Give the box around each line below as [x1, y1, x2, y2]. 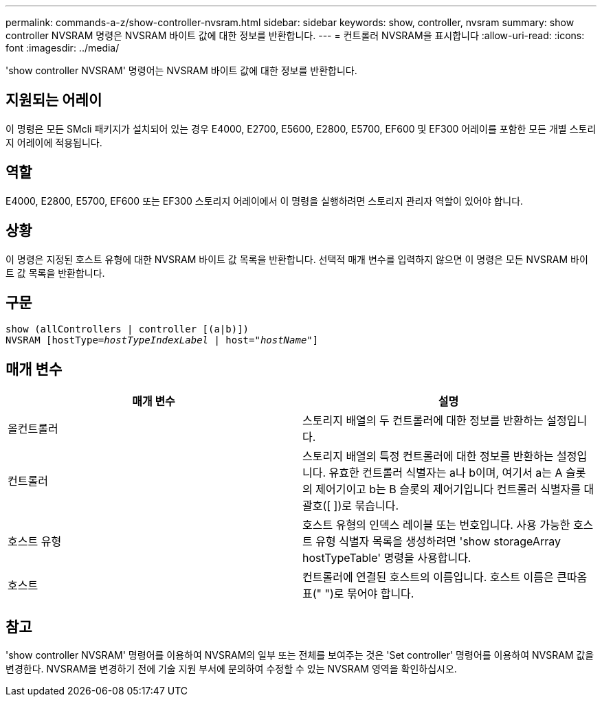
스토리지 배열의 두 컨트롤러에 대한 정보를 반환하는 [302, 414, 544, 428]
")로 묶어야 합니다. [324, 587, 414, 601]
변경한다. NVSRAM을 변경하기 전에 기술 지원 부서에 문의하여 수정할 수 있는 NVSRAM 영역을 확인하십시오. [5, 663, 457, 675]
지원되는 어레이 [5, 91, 102, 109]
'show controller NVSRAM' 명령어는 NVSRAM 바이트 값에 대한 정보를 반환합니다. [5, 65, 357, 76]
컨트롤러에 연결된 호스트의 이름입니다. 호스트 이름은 [302, 570, 554, 585]
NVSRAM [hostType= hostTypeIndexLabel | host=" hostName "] [5, 335, 319, 346]
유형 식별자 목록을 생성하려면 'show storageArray [315, 534, 561, 549]
